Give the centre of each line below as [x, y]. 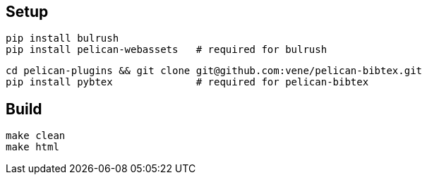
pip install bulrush [62, 38]
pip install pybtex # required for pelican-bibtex [187, 82]
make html [32, 147]
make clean [36, 136]
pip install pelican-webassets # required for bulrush [167, 50]
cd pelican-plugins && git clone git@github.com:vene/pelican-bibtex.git [214, 71]
